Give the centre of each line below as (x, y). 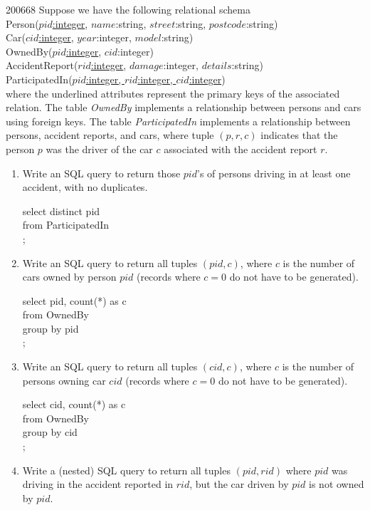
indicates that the (299, 135)
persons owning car (64, 380)
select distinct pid (61, 210)
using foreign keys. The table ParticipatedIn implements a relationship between (178, 121)
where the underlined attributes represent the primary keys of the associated (173, 93)
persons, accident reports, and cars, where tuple (110, 135)
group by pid (51, 328)
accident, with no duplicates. (85, 187)
